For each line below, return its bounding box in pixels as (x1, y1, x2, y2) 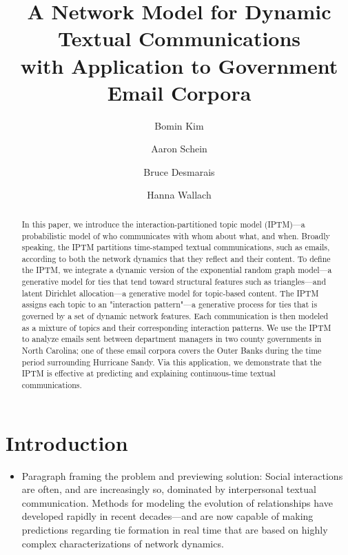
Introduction (6, 428, 128, 456)
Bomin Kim (154, 118, 204, 132)
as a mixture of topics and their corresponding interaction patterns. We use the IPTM (21, 321, 331, 333)
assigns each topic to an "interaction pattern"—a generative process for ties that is (21, 299, 318, 310)
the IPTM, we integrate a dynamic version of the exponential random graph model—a (21, 264, 332, 276)
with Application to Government (20, 51, 338, 79)
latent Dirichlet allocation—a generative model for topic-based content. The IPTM (21, 287, 319, 299)
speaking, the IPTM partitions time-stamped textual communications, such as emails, (21, 241, 330, 253)
